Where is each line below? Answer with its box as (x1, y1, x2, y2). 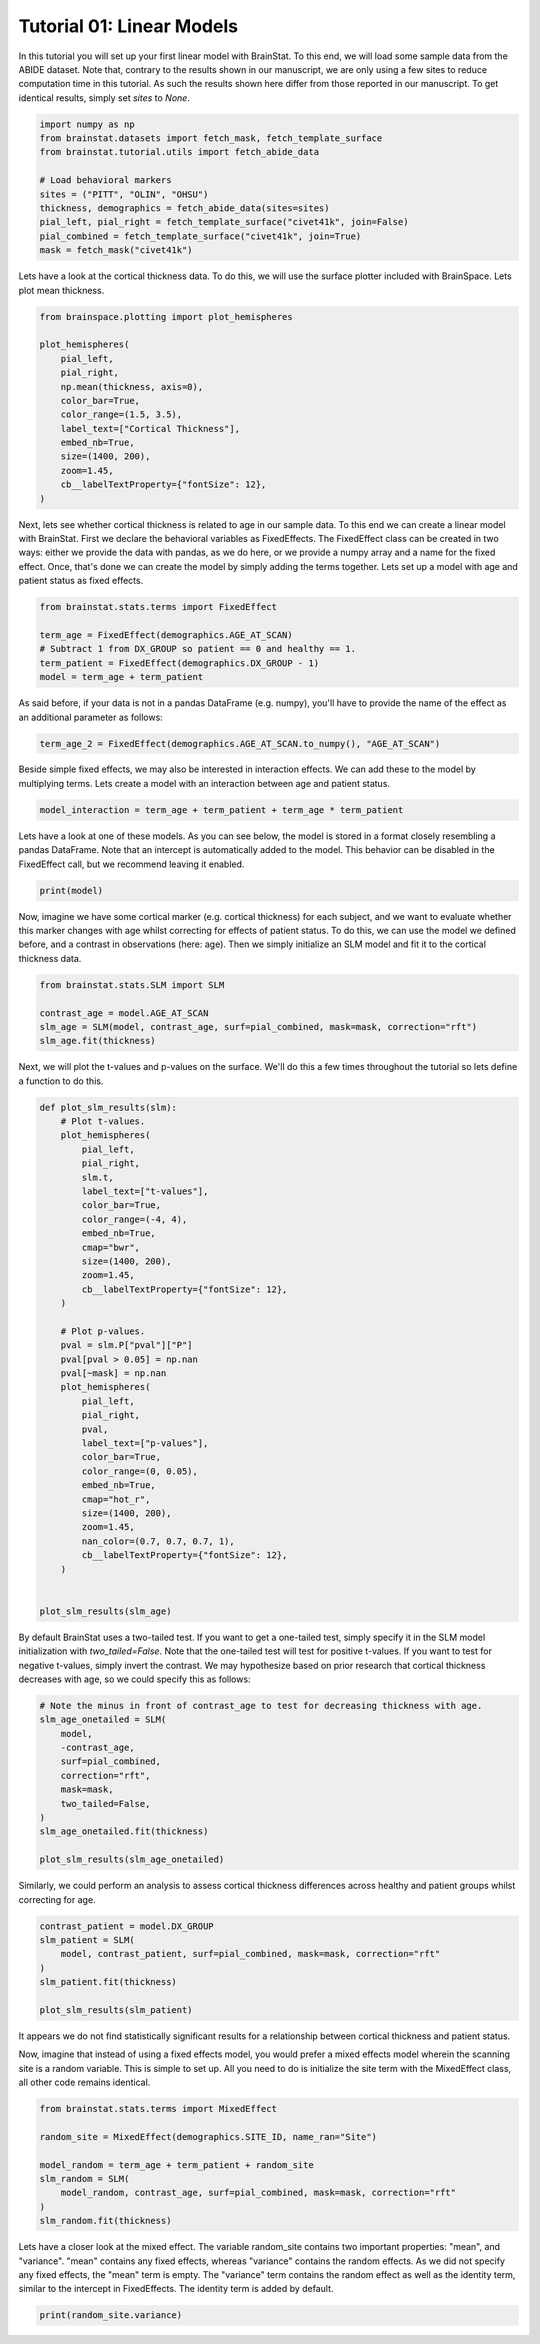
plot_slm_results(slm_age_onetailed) (39, 1854, 225, 1865)
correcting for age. (18, 1893, 96, 1905)
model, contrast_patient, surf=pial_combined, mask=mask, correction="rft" (60, 1948, 441, 1960)
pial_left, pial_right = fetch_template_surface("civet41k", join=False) (39, 216, 409, 228)
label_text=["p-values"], (81, 1438, 209, 1449)
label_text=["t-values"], (81, 1186, 209, 1197)
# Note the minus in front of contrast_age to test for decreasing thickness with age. (39, 1700, 483, 1711)
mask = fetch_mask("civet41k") (39, 245, 194, 256)
